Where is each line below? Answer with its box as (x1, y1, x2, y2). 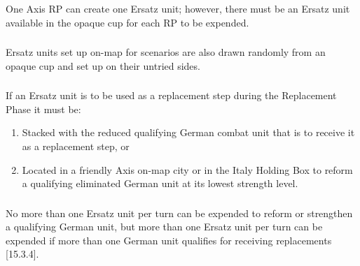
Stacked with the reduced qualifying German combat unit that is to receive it (22, 125, 355, 140)
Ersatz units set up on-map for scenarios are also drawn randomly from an (6, 45, 326, 59)
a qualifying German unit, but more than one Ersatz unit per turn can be (6, 219, 323, 234)
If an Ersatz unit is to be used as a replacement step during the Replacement (6, 88, 337, 103)
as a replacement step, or (22, 138, 130, 153)
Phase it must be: (6, 101, 81, 116)
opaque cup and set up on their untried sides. (6, 58, 200, 73)
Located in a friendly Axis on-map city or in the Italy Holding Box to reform (22, 162, 353, 177)
